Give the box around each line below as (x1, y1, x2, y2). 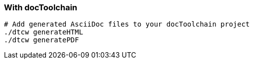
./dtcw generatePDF (4, 36, 79, 44)
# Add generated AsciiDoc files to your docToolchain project (4, 20, 250, 29)
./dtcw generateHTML (4, 28, 84, 36)
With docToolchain (4, 2, 78, 12)
